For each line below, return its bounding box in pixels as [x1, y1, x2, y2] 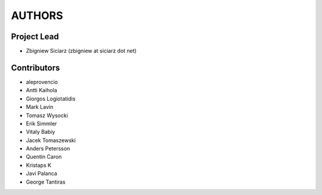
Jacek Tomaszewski [26, 137, 76, 144]
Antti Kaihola [26, 87, 58, 94]
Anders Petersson [26, 145, 70, 152]
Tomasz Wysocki [26, 112, 69, 119]
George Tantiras [26, 178, 66, 185]
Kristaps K [26, 161, 52, 169]
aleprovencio [26, 78, 58, 86]
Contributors [11, 62, 60, 73]
